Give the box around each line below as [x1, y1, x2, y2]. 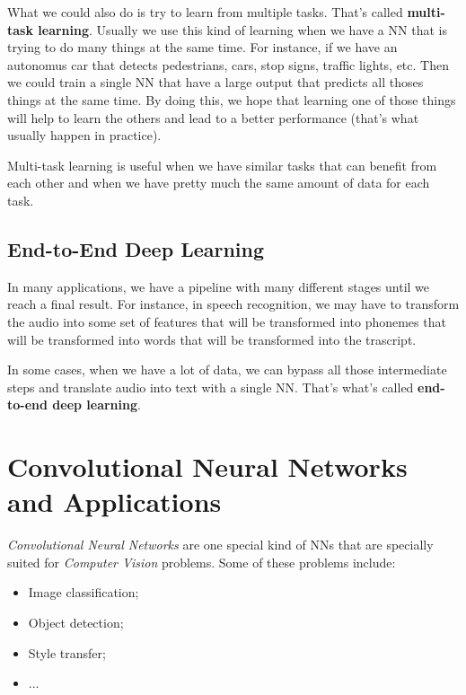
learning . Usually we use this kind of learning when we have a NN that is [38, 20, 447, 39]
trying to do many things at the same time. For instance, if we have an [7, 38, 398, 57]
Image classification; [28, 583, 139, 602]
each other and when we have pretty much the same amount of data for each [7, 173, 430, 192]
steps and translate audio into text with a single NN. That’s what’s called [7, 377, 414, 396]
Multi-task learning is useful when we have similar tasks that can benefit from [7, 155, 437, 174]
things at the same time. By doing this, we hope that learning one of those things [7, 90, 456, 109]
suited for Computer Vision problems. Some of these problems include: [7, 552, 396, 571]
